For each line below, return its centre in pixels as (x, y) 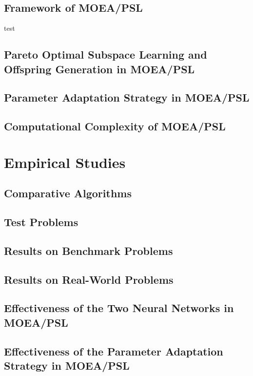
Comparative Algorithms (68, 193)
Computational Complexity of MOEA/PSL (115, 126)
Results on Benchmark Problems (88, 250)
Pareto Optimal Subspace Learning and (106, 54)
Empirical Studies (65, 162)
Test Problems (41, 222)
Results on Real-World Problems (89, 279)
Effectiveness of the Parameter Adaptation (114, 351)
